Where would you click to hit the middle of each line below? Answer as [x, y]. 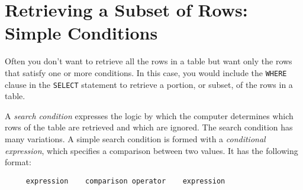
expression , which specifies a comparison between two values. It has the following [151, 150]
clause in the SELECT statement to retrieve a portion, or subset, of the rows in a [149, 84]
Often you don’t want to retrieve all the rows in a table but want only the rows [149, 61]
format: [18, 162]
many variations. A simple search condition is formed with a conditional [135, 139]
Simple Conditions [81, 33]
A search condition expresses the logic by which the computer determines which [149, 115]
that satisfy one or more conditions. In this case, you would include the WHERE [146, 72]
